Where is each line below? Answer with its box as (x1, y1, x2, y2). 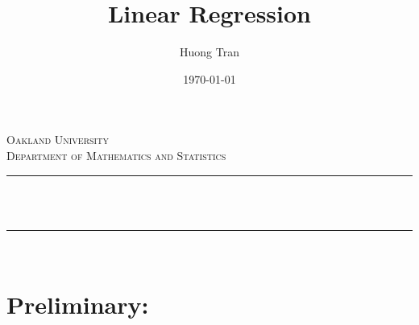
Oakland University (6, 131, 109, 148)
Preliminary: (6, 288, 149, 321)
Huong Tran (180, 43, 239, 60)
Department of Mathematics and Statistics (6, 146, 226, 163)
